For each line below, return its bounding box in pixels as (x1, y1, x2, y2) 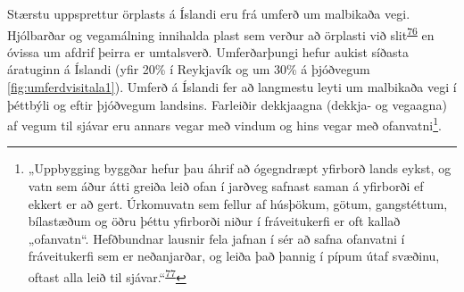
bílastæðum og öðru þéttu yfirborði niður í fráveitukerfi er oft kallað (28, 212, 401, 230)
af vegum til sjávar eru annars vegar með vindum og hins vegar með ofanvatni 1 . (7, 113, 442, 134)
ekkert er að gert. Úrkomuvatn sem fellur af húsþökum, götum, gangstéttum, (28, 194, 448, 213)
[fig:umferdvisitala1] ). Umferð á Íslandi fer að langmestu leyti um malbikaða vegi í (7, 78, 457, 96)
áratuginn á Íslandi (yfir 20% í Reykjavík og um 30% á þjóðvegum (7, 60, 370, 79)
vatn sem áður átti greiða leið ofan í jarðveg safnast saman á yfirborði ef (28, 177, 424, 196)
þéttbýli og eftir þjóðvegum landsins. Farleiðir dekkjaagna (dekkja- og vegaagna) (7, 95, 447, 113)
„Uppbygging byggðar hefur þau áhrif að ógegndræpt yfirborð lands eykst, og (28, 159, 452, 178)
